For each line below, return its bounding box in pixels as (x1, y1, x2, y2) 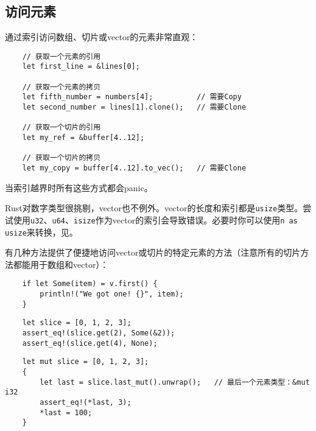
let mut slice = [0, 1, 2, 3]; (22, 357, 149, 366)
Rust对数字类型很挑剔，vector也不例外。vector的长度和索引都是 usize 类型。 (5, 201, 303, 214)
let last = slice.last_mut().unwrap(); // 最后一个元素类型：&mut (40, 377, 310, 387)
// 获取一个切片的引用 (22, 123, 101, 132)
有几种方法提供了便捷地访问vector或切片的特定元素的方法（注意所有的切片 (5, 246, 301, 259)
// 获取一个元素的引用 (22, 52, 101, 61)
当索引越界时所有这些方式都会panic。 (5, 181, 153, 194)
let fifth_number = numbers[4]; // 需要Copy (22, 93, 242, 102)
